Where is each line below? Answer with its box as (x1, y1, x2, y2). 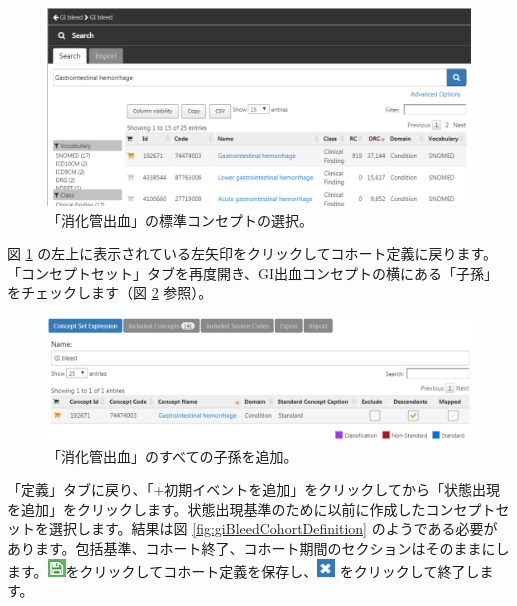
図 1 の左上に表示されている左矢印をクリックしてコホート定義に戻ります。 (7, 243, 498, 264)
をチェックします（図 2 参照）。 (7, 282, 213, 303)
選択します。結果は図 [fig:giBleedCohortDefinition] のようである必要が (48, 518, 498, 539)
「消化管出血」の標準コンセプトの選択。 (47, 209, 313, 230)
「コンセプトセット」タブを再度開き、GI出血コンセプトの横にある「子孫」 (7, 262, 499, 283)
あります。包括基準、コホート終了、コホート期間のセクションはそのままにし (7, 537, 510, 558)
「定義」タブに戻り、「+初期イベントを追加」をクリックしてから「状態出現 (7, 479, 500, 500)
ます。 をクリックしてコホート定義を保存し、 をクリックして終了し (7, 560, 480, 581)
